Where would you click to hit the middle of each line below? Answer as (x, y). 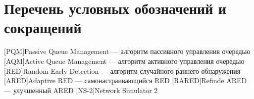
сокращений (43, 27)
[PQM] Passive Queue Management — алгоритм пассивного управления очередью (127, 51)
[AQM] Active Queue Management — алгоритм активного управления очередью (124, 61)
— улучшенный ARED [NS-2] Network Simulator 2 (81, 90)
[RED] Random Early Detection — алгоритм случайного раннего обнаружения (122, 71)
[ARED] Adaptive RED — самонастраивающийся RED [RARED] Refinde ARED (126, 80)
